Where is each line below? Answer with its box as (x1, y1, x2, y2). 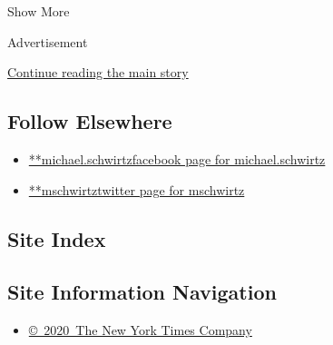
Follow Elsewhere (7, 107, 172, 135)
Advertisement (7, 32, 88, 51)
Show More (7, 2, 70, 20)
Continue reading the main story (7, 63, 189, 82)
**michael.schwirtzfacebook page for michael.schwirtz (28, 149, 326, 168)
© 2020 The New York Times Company (28, 320, 252, 340)
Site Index (7, 224, 106, 252)
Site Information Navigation (7, 278, 277, 306)
